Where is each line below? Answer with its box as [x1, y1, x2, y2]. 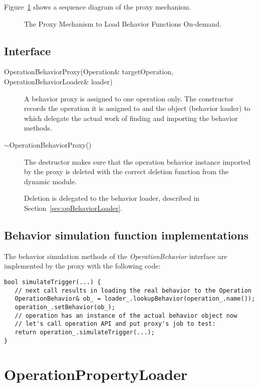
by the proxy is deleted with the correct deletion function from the [24, 166, 229, 177]
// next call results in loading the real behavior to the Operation [15, 287, 251, 294]
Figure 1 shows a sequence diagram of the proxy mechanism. [4, 2, 191, 12]
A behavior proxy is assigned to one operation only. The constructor [24, 93, 234, 103]
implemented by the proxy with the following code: [4, 261, 161, 271]
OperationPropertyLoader [4, 364, 187, 384]
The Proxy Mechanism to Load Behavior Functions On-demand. [24, 18, 221, 29]
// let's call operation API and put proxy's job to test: [15, 320, 216, 328]
